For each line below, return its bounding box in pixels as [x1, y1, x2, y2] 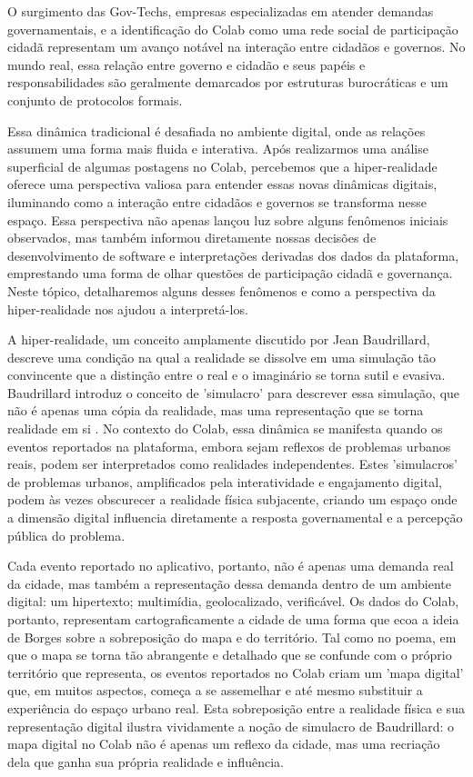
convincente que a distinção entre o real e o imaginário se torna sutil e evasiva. [7, 365, 446, 384]
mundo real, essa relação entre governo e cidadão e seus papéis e [7, 55, 366, 74]
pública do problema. [7, 525, 126, 544]
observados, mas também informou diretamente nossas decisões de [7, 228, 377, 247]
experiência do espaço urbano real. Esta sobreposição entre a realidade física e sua [7, 698, 465, 717]
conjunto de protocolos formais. [7, 90, 183, 109]
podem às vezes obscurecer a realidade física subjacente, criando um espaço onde [7, 490, 458, 509]
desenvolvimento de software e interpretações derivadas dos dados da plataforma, [7, 245, 459, 264]
